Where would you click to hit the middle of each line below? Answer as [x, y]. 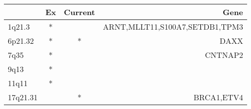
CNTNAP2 [224, 55]
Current [79, 12]
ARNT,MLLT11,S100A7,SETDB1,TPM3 [173, 27]
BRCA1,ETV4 [218, 97]
